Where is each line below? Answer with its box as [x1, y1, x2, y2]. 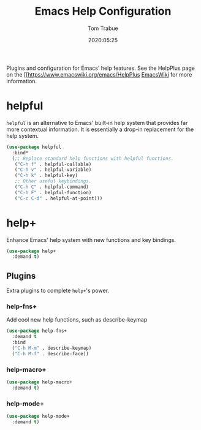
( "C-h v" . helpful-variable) [14, 167, 92, 173]
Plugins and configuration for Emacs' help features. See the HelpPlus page [6, 64, 195, 72]
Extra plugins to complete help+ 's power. [6, 287, 109, 295]
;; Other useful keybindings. [14, 178, 92, 184]
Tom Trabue [88, 25, 118, 32]
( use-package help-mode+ [6, 413, 70, 420]
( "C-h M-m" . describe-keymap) [12, 345, 92, 352]
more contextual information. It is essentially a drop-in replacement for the [6, 126, 194, 133]
